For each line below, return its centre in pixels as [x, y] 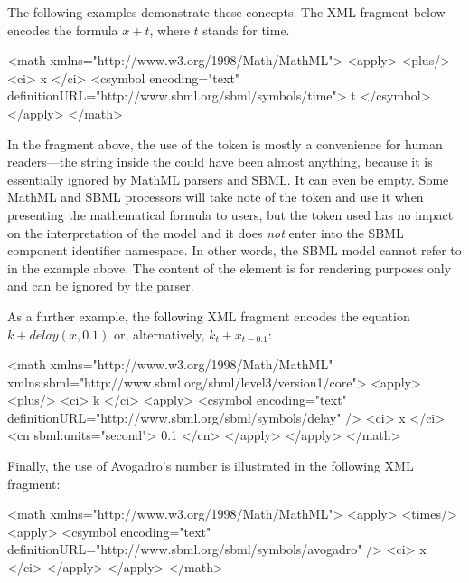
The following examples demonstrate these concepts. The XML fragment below [226, 12]
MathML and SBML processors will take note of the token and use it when [216, 197]
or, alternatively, [159, 334]
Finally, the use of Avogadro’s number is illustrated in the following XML [211, 466]
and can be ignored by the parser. [101, 286]
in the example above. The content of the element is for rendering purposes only [230, 268]
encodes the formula [63, 29]
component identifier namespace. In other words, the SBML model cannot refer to [234, 250]
